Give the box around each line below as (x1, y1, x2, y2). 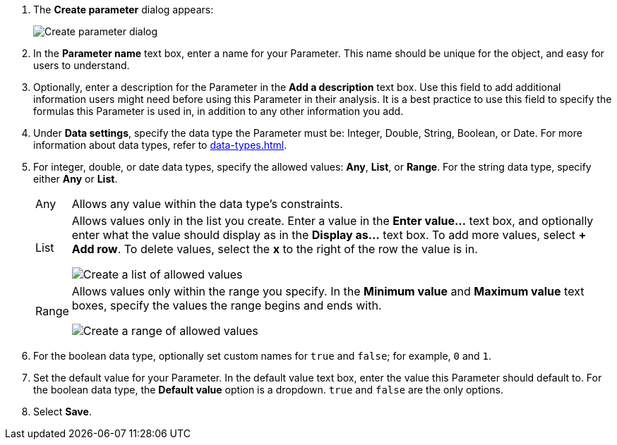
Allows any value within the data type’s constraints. (71, 197, 343, 211)
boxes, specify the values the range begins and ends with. (71, 298, 382, 312)
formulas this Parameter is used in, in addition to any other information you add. (33, 105, 404, 117)
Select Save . (33, 406, 92, 417)
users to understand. (33, 59, 130, 71)
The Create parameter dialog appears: (33, 4, 214, 16)
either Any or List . (33, 173, 118, 185)
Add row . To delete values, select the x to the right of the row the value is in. (71, 242, 478, 256)
